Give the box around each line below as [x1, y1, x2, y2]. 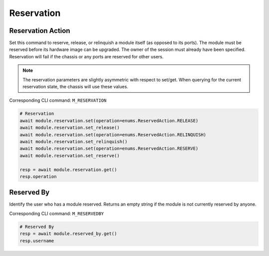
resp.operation [19, 174, 57, 179]
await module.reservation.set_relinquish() [19, 139, 128, 144]
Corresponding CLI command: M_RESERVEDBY [9, 210, 104, 217]
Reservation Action [9, 26, 70, 35]
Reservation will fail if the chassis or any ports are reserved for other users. [9, 53, 164, 59]
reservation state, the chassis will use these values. [22, 84, 129, 90]
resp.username [19, 238, 54, 244]
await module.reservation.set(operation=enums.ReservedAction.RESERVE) [19, 146, 199, 152]
